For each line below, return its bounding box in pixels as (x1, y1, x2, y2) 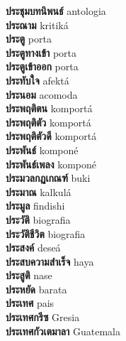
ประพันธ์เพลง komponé (6, 156, 96, 171)
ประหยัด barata (6, 281, 67, 296)
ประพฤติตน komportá (6, 101, 93, 116)
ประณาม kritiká (6, 17, 69, 32)
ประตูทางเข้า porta (6, 45, 77, 60)
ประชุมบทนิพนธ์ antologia (6, 4, 106, 18)
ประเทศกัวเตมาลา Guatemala (6, 323, 120, 338)
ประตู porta (6, 31, 52, 46)
